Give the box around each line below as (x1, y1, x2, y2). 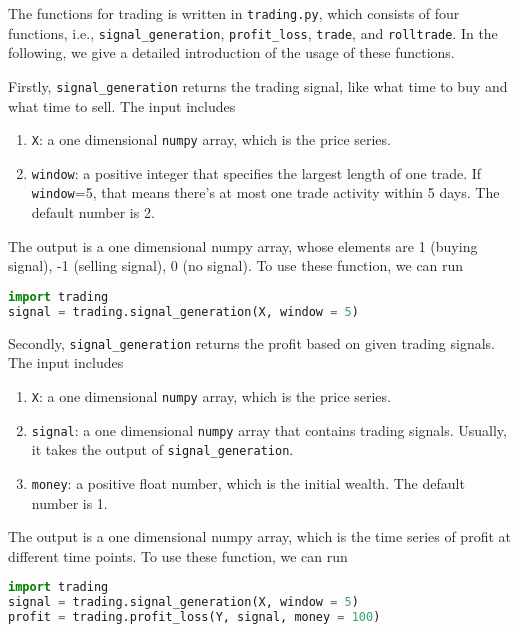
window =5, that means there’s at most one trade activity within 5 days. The (31, 182, 500, 203)
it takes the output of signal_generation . (31, 439, 294, 460)
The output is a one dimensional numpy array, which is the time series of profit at (8, 526, 511, 547)
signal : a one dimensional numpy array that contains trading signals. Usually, (31, 419, 507, 440)
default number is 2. (31, 202, 155, 223)
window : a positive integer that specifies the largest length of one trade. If (31, 162, 482, 183)
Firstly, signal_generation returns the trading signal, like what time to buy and (8, 75, 508, 96)
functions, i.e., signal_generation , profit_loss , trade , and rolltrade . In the (8, 22, 498, 43)
